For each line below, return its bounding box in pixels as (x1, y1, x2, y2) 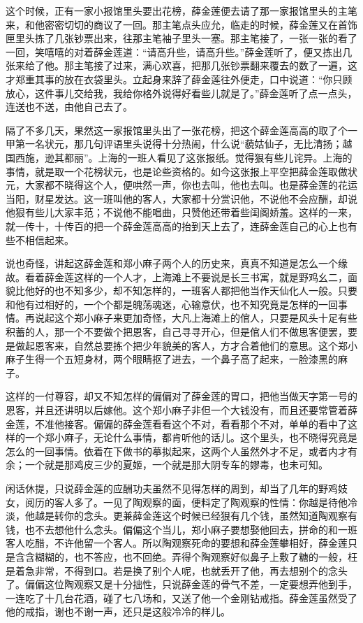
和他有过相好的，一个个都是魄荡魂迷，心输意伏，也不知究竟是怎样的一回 (6, 296, 338, 311)
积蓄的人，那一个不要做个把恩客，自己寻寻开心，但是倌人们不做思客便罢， (6, 324, 348, 339)
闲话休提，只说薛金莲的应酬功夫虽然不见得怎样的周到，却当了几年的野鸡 (6, 481, 338, 495)
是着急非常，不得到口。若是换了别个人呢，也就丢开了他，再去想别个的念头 (6, 563, 348, 578)
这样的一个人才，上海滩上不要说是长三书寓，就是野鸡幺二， (73, 269, 348, 284)
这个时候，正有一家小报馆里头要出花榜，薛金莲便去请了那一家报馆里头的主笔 (6, 3, 357, 17)
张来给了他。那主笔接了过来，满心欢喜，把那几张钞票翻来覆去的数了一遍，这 (6, 58, 357, 73)
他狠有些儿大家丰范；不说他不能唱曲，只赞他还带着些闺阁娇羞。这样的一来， (6, 205, 357, 220)
